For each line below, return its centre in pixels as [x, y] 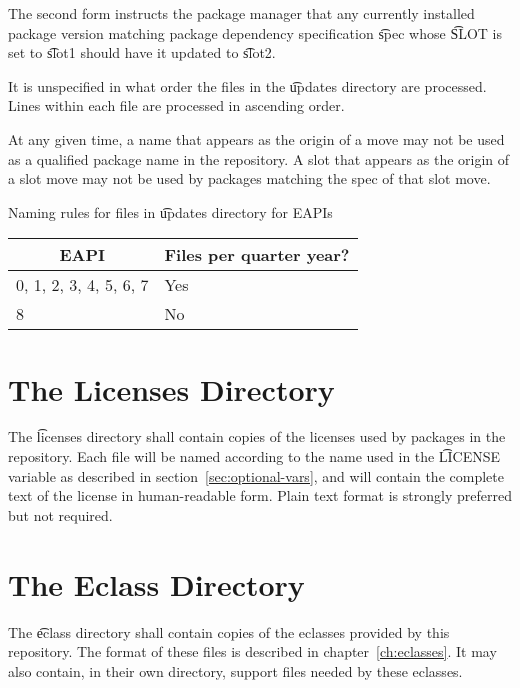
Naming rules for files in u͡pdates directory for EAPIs [170, 211]
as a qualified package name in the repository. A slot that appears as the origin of [259, 158]
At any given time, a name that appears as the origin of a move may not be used [256, 138]
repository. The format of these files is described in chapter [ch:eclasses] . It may [252, 651]
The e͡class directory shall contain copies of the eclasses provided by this [229, 631]
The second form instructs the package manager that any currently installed [241, 13]
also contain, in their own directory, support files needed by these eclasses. [235, 670]
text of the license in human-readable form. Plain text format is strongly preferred [260, 495]
